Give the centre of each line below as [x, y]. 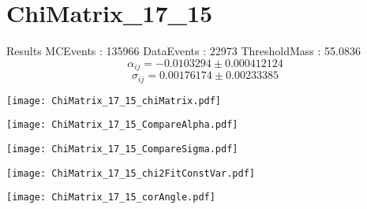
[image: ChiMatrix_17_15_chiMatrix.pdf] [114, 101]
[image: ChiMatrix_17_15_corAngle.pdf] [111, 198]
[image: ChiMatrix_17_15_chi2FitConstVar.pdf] [131, 173]
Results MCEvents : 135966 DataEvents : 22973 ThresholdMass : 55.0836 [183, 51]
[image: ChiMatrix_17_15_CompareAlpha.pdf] [122, 125]
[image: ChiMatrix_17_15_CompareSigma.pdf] [122, 149]
